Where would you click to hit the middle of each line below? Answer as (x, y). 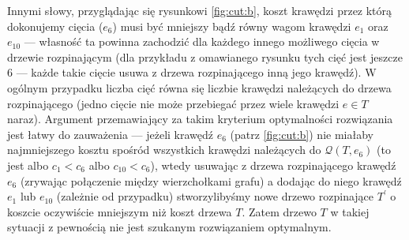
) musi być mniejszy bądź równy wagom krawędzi (232, 26)
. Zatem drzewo (279, 211)
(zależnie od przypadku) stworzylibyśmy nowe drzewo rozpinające (215, 196)
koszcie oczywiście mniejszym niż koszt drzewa (120, 211)
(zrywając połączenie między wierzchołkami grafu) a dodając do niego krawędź (211, 180)
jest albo (28, 165)
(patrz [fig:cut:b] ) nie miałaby (302, 134)
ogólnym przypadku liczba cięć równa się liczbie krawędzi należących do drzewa (199, 87)
